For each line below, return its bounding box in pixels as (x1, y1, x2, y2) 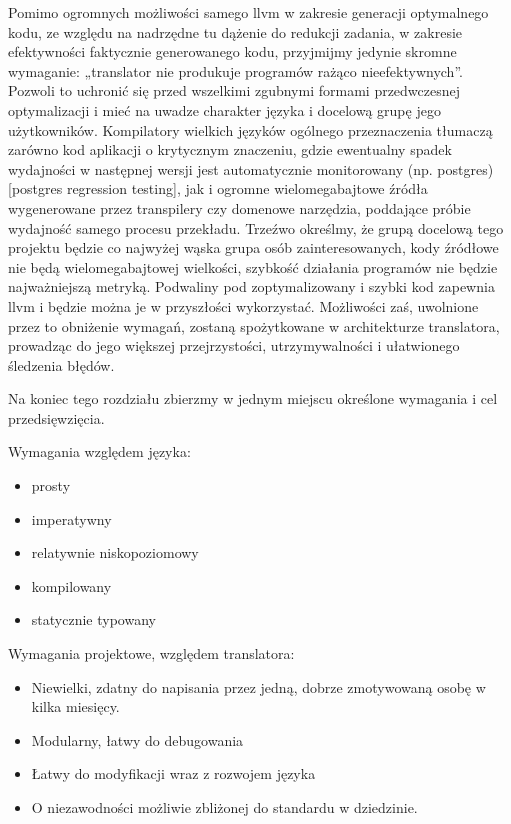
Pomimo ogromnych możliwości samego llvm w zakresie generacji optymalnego (8, 2, 489, 22)
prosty (31, 475, 71, 496)
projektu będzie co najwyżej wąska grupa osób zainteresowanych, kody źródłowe (8, 237, 499, 258)
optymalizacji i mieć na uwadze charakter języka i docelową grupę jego (8, 99, 441, 120)
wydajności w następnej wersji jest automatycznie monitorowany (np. (8, 158, 433, 179)
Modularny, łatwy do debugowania (31, 729, 244, 750)
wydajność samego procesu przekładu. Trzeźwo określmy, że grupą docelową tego (8, 217, 504, 238)
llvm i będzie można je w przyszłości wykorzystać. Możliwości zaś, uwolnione (8, 295, 479, 316)
